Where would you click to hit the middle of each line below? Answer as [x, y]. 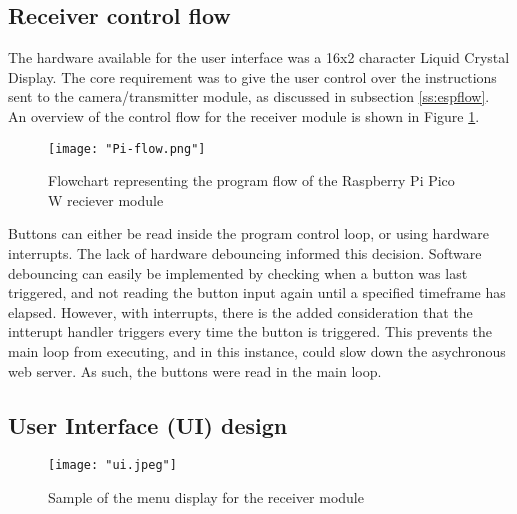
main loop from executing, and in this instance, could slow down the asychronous [257, 350]
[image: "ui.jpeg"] [112, 465]
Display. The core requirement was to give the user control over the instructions [252, 76]
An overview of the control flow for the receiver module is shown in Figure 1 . [244, 115]
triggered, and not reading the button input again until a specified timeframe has [257, 292]
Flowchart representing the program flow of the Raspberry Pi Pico [251, 180]
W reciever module [106, 199]
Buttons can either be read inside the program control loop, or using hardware [249, 233]
